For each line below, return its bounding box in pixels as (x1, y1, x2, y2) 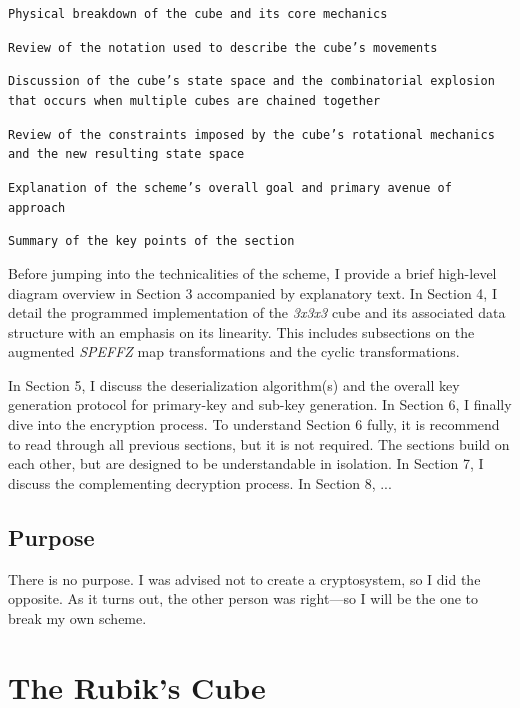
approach (8, 200, 66, 215)
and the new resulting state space (8, 147, 245, 162)
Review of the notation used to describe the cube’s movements (8, 40, 438, 55)
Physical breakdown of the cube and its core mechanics (8, 7, 388, 21)
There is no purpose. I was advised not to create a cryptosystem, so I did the (8, 568, 481, 589)
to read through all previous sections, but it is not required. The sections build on (8, 433, 510, 454)
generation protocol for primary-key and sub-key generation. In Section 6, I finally (8, 394, 512, 415)
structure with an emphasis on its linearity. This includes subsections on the (8, 321, 475, 342)
